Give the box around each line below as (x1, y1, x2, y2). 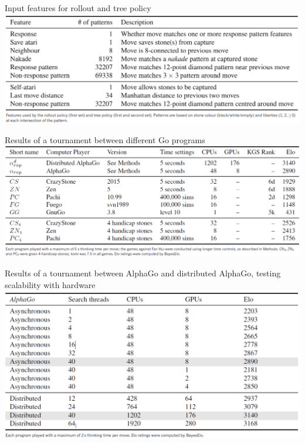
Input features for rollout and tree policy (5, 2, 151, 13)
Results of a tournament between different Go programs (5, 133, 205, 146)
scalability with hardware (5, 278, 96, 290)
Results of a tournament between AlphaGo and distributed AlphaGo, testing (5, 267, 281, 279)
